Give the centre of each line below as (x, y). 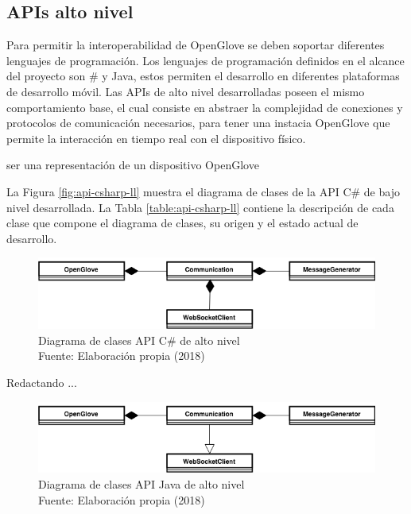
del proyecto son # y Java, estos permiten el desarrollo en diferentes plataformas (203, 76)
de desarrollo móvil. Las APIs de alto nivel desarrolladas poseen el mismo (186, 91)
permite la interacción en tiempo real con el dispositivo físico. (156, 138)
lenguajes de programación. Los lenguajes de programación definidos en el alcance (205, 60)
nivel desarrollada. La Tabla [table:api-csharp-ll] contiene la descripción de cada (200, 207)
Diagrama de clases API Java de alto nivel (142, 484)
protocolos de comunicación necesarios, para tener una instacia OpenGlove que (198, 123)
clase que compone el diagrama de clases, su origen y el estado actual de (182, 223)
